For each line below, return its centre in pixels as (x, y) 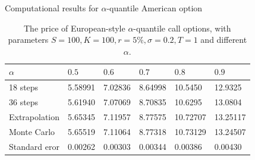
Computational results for (52, 8)
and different (224, 40)
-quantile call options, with (182, 28)
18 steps (24, 87)
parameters (28, 40)
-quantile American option (155, 8)
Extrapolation (34, 116)
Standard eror (34, 146)
